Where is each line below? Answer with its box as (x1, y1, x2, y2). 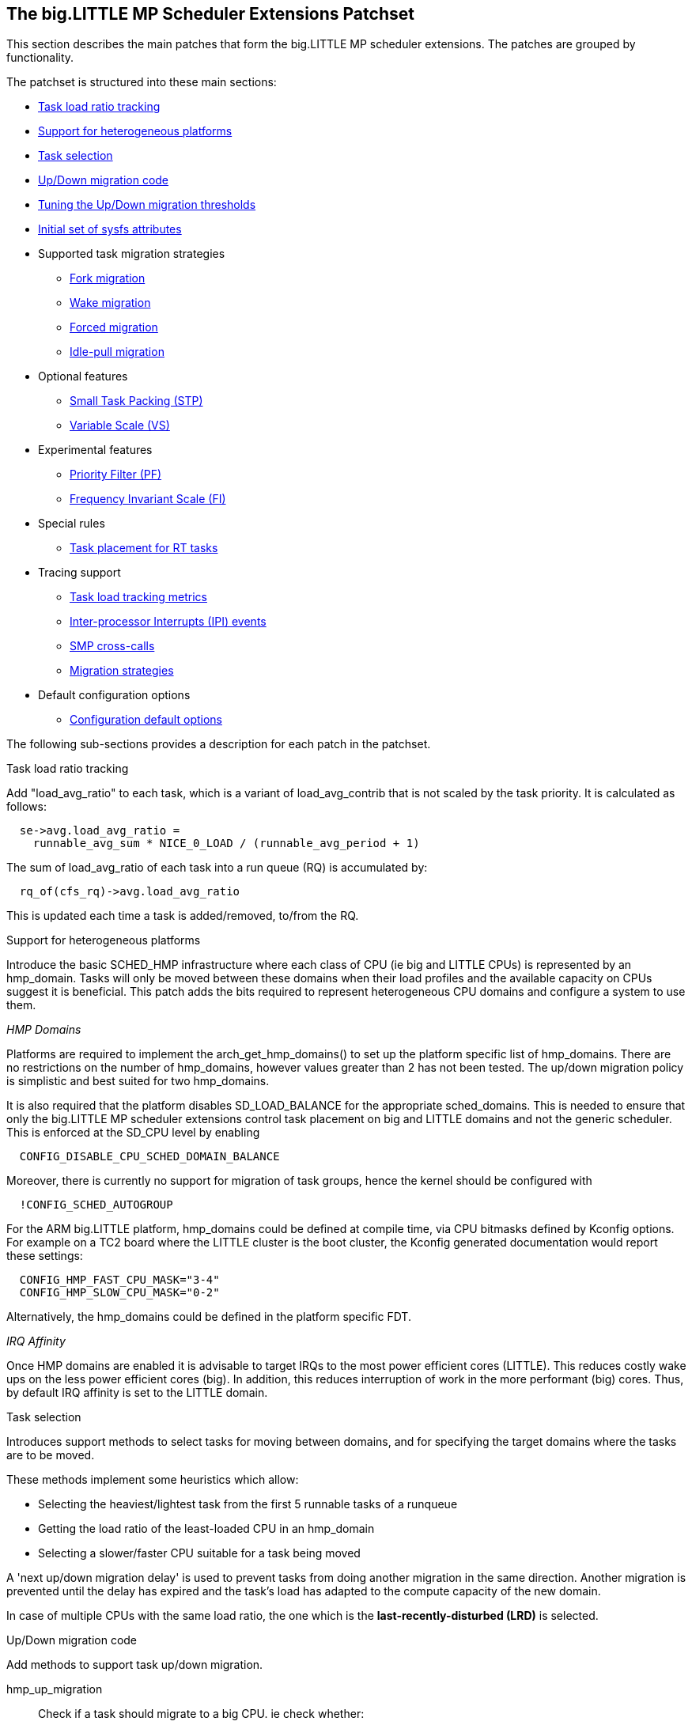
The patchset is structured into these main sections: (6, 75, 277, 89)
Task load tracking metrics (70, 590, 207, 604)
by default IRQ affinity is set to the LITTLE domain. (6, 1386, 268, 1400)
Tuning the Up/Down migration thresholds (38, 198, 256, 212)
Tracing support (38, 566, 121, 580)
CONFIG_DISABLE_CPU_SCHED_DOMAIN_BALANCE (19, 1150, 280, 1163)
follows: (6, 800, 47, 814)
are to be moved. (6, 1448, 95, 1462)
